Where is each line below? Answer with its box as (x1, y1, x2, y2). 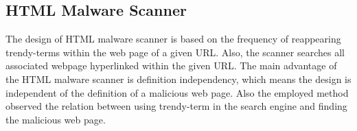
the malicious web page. (5, 112, 106, 126)
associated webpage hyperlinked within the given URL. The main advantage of (5, 58, 337, 73)
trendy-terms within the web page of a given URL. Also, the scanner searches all (5, 45, 345, 59)
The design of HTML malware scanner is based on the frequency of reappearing (5, 32, 341, 46)
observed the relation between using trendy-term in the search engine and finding (5, 99, 347, 113)
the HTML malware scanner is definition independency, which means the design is (5, 71, 352, 86)
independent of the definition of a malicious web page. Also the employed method (5, 85, 349, 99)
